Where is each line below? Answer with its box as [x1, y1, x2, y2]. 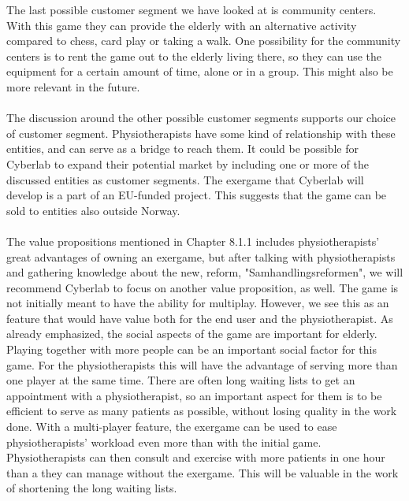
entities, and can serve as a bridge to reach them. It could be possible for [6, 140, 359, 157]
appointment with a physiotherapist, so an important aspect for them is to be [6, 387, 382, 403]
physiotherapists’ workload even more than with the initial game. [6, 433, 322, 450]
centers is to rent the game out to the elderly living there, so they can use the [6, 47, 382, 64]
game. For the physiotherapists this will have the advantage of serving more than [6, 356, 398, 373]
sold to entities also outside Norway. [6, 202, 180, 218]
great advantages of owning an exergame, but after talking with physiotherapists [6, 248, 396, 265]
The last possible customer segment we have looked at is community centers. [6, 2, 377, 17]
